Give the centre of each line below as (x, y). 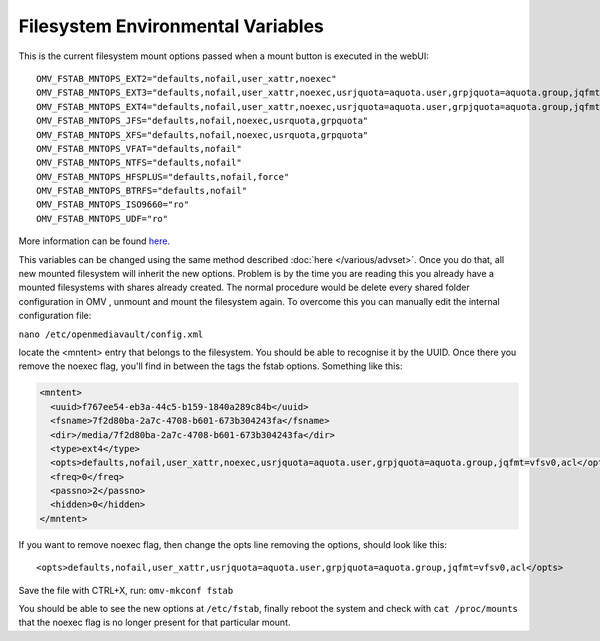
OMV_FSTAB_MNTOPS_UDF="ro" (102, 218)
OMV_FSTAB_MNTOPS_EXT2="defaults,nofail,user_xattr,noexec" (186, 78)
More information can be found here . (94, 241)
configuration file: (55, 316)
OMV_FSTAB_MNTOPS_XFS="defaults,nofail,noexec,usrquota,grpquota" (202, 134)
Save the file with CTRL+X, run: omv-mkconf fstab (126, 590)
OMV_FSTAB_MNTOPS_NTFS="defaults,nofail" (139, 163)
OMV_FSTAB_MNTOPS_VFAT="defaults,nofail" (139, 148)
